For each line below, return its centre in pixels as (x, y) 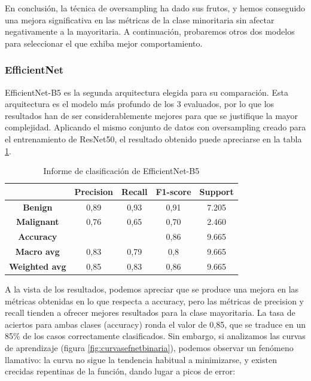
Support (217, 191)
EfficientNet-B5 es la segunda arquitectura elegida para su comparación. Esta (147, 92)
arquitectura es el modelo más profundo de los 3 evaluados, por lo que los (140, 104)
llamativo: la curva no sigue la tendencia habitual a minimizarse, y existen (141, 359)
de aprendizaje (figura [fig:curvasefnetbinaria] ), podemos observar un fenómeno (149, 348)
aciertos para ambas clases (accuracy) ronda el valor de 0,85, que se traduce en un (155, 324)
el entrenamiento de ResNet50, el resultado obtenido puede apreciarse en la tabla (153, 138)
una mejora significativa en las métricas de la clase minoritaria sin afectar (140, 19)
